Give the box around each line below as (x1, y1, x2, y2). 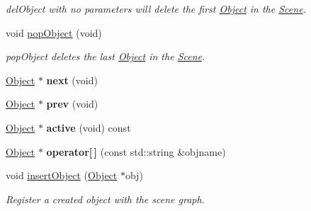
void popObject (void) (6, 25, 102, 40)
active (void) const (46, 120, 131, 135)
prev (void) (46, 96, 98, 111)
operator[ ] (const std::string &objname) (46, 144, 226, 159)
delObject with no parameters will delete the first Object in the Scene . (6, 1, 306, 16)
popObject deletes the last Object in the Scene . (6, 49, 205, 64)
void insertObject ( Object (6, 168, 118, 183)
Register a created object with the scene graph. (6, 191, 205, 206)
